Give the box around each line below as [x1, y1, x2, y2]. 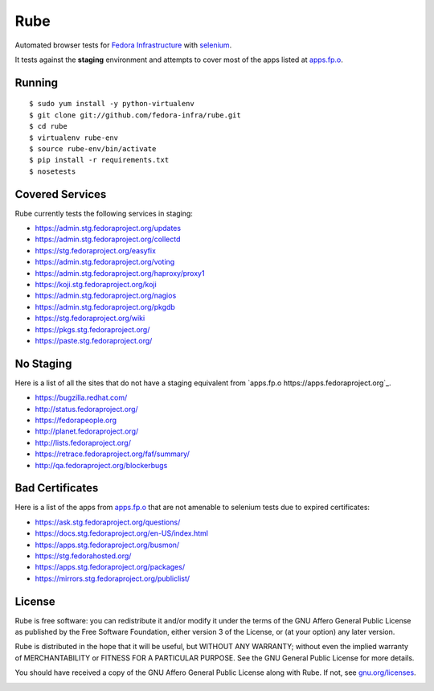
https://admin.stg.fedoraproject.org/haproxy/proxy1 [35, 268, 205, 278]
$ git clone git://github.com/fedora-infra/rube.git [29, 110, 241, 120]
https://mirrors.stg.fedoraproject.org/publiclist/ [35, 574, 190, 583]
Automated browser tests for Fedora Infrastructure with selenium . [14, 40, 232, 50]
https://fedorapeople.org [35, 415, 117, 425]
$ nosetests [29, 167, 76, 176]
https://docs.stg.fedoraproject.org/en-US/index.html [35, 529, 209, 538]
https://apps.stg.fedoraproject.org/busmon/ [35, 540, 180, 549]
